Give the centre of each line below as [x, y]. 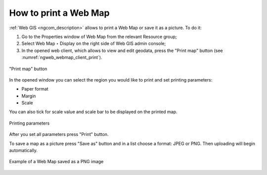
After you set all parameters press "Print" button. [59, 134]
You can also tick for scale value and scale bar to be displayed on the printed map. [93, 112]
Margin [29, 96]
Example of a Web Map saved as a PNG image [56, 162]
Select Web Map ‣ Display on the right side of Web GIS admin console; [94, 44]
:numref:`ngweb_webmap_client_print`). [62, 57]
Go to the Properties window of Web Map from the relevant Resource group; [99, 37]
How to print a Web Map [59, 13]
